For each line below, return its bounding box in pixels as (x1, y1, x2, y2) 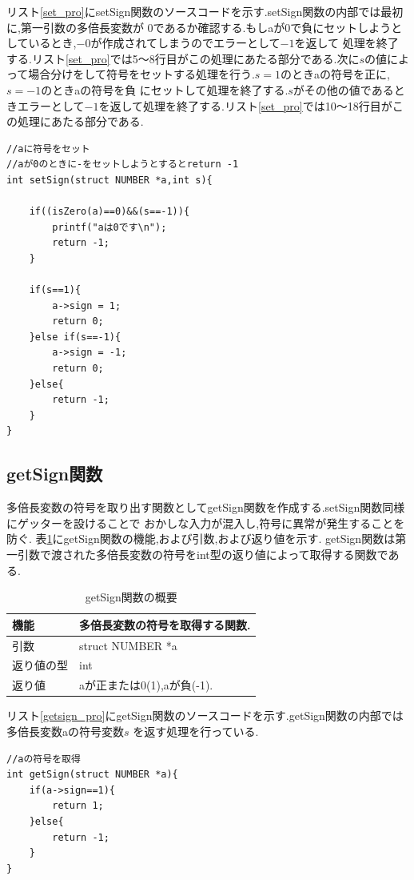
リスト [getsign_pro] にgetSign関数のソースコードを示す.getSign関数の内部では (6, 707, 404, 724)
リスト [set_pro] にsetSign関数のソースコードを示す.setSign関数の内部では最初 (6, 3, 404, 19)
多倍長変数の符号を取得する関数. (79, 616, 251, 633)
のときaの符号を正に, (281, 66, 390, 82)
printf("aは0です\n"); (52, 221, 167, 233)
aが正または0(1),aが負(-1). (79, 677, 213, 693)
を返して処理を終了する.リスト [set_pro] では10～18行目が (98, 97, 392, 114)
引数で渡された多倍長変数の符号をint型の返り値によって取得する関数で (17, 546, 388, 563)
